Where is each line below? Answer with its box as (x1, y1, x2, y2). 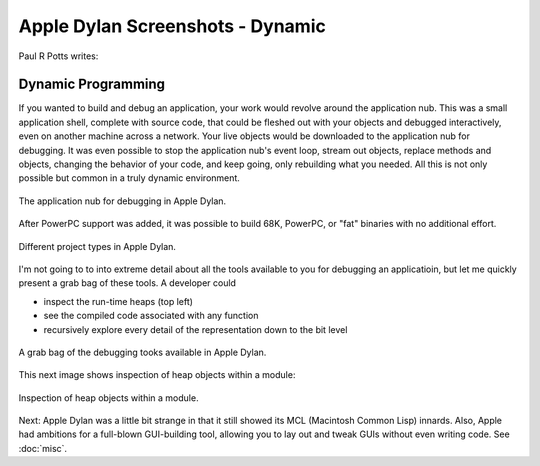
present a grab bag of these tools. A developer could (18, 277, 237, 289)
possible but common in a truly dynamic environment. (18, 172, 240, 184)
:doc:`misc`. (18, 442, 68, 454)
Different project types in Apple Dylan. (18, 240, 177, 252)
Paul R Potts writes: (18, 50, 99, 62)
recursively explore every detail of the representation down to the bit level (43, 323, 348, 335)
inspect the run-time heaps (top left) (43, 295, 194, 307)
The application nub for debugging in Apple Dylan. (18, 195, 227, 207)
